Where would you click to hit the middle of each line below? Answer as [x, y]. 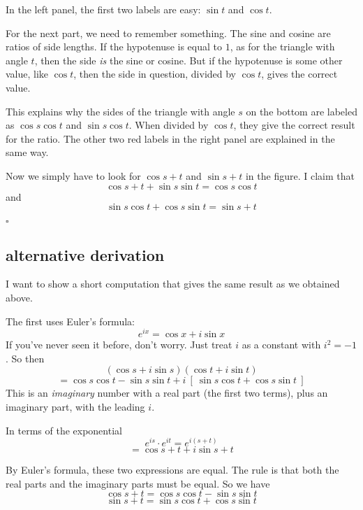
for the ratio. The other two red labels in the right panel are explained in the [170, 138]
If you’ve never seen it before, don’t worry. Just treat [119, 345]
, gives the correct [299, 74]
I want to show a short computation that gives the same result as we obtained [173, 284]
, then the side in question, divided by [155, 74]
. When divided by [169, 125]
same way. [27, 152]
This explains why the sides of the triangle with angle [120, 111]
